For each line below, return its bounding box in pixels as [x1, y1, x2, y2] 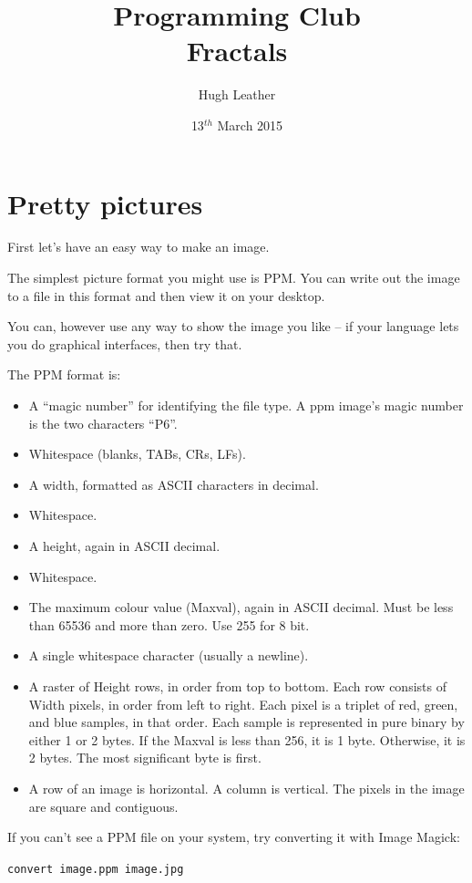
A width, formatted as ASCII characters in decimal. [28, 474, 319, 493]
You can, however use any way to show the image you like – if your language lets [7, 317, 459, 336]
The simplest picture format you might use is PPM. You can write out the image [7, 268, 460, 287]
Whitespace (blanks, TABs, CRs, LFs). [28, 444, 246, 463]
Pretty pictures [7, 184, 203, 222]
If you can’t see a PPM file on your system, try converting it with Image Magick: [7, 827, 460, 847]
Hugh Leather [198, 85, 276, 104]
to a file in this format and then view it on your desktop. [7, 286, 325, 305]
